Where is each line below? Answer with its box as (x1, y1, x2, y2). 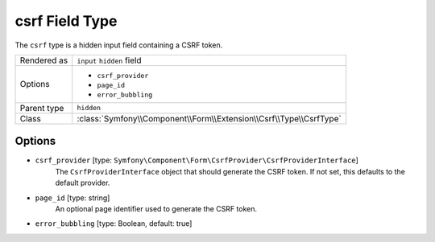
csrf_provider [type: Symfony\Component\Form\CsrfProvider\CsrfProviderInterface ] (35, 155, 358, 165)
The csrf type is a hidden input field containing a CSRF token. (14, 40, 223, 50)
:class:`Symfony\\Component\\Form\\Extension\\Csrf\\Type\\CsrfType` (77, 113, 342, 124)
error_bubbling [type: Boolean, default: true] (35, 219, 193, 228)
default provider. (55, 178, 110, 188)
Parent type (19, 102, 64, 113)
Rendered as (19, 55, 68, 66)
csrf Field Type (14, 12, 118, 30)
